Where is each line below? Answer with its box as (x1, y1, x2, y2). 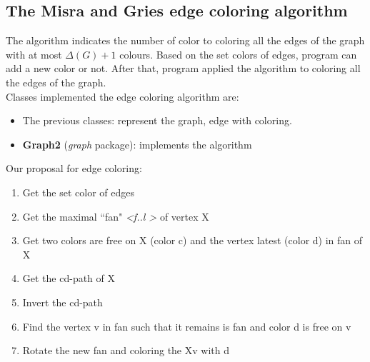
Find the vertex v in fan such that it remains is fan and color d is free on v (22, 318, 351, 333)
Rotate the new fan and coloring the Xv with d (22, 343, 229, 358)
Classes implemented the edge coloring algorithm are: (6, 89, 239, 104)
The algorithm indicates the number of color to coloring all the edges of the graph (6, 33, 365, 48)
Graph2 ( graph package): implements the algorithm (22, 136, 252, 151)
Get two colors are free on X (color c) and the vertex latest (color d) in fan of (22, 233, 363, 248)
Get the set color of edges (22, 184, 134, 199)
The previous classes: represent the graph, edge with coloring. (22, 113, 292, 128)
